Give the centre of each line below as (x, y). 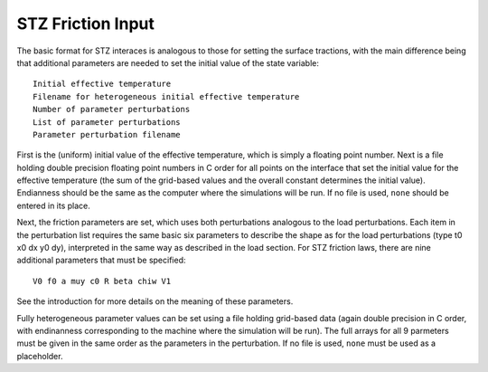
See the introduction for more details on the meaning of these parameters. (155, 301)
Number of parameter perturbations (112, 110)
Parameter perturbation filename (107, 134)
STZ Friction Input (86, 24)
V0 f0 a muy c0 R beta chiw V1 (102, 281)
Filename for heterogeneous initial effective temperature (166, 96)
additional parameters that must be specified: (101, 260)
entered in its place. (53, 205)
